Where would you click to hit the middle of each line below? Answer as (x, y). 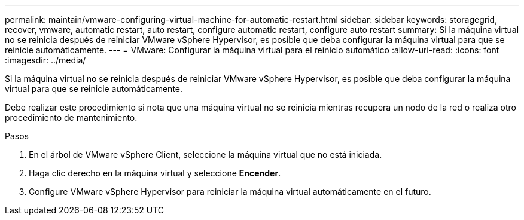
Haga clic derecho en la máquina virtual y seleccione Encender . (155, 173)
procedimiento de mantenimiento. (71, 117)
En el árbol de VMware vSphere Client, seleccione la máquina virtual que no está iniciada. (205, 155)
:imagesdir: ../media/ (45, 60)
